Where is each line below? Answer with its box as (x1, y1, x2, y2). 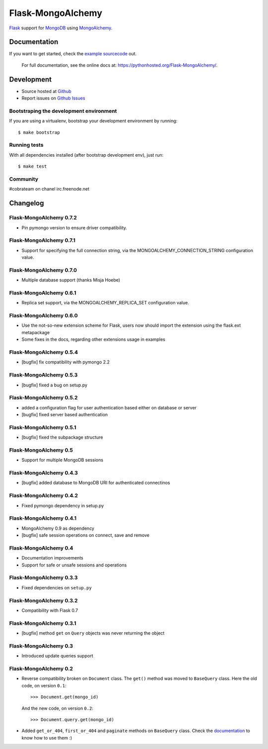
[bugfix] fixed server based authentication (21, 412, 108, 418)
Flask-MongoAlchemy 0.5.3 (9, 372, 78, 378)
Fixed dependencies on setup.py (21, 584, 92, 590)
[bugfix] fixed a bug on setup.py (21, 382, 88, 388)
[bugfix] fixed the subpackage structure (21, 434, 103, 440)
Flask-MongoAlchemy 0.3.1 (9, 620, 76, 627)
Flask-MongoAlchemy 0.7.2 (9, 214, 77, 221)
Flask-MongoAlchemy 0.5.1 (9, 424, 76, 431)
